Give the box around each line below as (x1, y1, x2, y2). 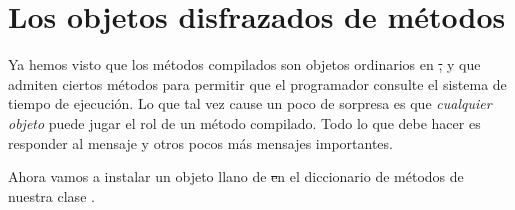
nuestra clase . (8, 185, 95, 206)
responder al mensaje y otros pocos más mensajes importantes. (8, 132, 393, 153)
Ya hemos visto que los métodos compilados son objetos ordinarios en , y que (8, 54, 481, 75)
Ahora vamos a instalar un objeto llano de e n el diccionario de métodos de (8, 166, 464, 187)
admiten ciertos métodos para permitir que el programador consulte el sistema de (8, 73, 507, 94)
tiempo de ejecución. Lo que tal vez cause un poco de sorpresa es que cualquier (8, 93, 492, 114)
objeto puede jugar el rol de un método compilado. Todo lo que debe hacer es (8, 112, 481, 133)
